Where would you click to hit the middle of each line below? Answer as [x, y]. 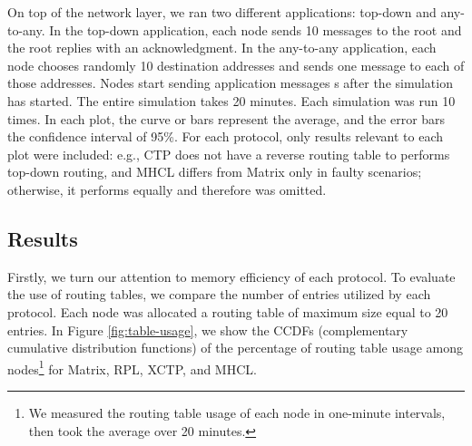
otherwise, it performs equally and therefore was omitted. [167, 189]
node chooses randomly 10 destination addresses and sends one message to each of [236, 65]
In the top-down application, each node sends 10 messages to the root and [256, 29]
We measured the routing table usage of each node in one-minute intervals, [237, 412]
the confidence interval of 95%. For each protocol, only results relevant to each [226, 136]
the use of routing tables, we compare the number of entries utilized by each [219, 294]
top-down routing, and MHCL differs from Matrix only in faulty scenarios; [215, 172]
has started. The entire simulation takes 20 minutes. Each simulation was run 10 [231, 100]
